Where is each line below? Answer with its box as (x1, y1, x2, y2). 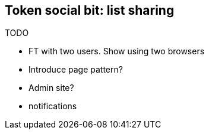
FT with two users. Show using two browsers (28, 46, 205, 57)
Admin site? (28, 83, 74, 93)
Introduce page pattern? (28, 64, 123, 75)
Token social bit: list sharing (5, 3, 175, 18)
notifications (28, 101, 77, 112)
